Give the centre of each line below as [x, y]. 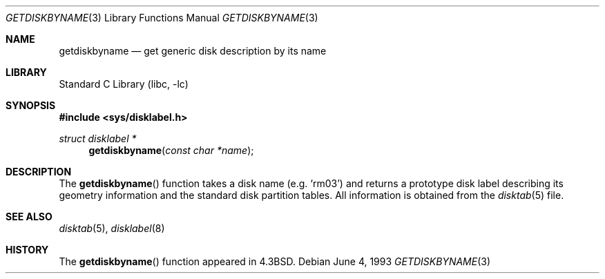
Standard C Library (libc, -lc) [124, 84]
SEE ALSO [29, 217]
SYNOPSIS [31, 105]
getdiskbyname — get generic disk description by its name [193, 51]
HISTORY [27, 250]
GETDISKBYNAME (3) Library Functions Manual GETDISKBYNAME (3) [162, 18]
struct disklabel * [98, 138]
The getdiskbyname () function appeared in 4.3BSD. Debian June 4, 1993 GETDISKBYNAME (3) [275, 261]
